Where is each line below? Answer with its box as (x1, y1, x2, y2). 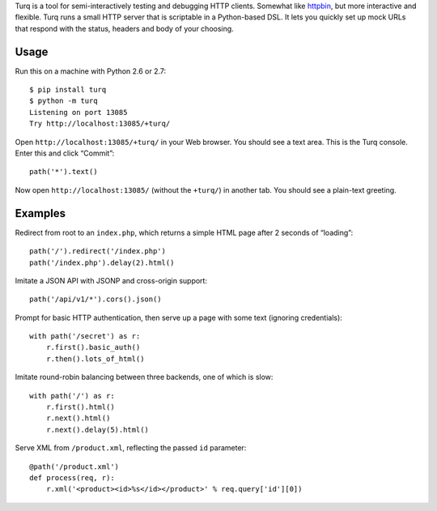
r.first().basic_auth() (45, 343, 141, 352)
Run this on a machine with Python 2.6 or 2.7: (15, 66, 167, 76)
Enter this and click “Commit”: (15, 148, 115, 158)
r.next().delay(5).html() (45, 425, 150, 434)
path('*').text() (29, 167, 98, 177)
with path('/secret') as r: (29, 332, 141, 341)
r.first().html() (45, 402, 115, 412)
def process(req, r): (29, 473, 115, 482)
